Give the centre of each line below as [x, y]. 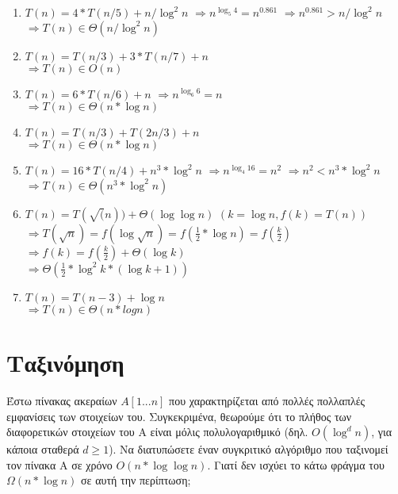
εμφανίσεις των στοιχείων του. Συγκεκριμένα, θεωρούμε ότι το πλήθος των [179, 416]
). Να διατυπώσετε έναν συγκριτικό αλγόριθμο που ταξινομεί [249, 449]
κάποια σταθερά [43, 449]
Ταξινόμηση [65, 362]
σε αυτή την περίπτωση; [136, 480]
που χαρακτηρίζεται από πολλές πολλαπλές [267, 400]
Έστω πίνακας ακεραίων [62, 400]
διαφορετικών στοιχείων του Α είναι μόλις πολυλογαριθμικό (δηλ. [157, 432]
